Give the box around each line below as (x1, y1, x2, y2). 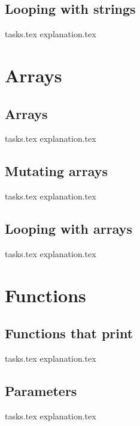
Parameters (5, 382, 77, 400)
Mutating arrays (5, 162, 108, 180)
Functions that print (5, 324, 133, 342)
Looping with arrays (5, 219, 133, 238)
